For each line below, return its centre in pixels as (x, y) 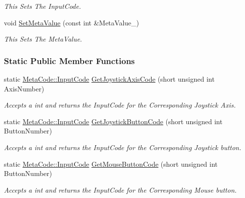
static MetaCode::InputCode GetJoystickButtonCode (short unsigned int (113, 121)
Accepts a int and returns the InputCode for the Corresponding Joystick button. (123, 147)
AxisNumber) (24, 88)
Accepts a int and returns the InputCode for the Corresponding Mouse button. (120, 189)
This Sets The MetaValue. (43, 39)
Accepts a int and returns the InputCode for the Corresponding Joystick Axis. (120, 105)
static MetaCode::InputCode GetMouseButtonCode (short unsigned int (111, 164)
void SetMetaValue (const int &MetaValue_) (72, 22)
